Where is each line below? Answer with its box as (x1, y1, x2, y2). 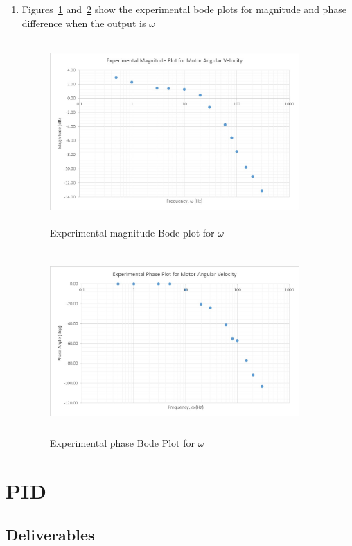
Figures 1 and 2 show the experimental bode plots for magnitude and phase (21, 2, 346, 16)
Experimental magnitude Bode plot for (49, 225, 215, 240)
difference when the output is (21, 15, 146, 30)
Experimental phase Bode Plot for (49, 436, 195, 450)
